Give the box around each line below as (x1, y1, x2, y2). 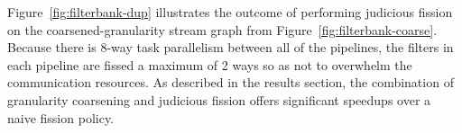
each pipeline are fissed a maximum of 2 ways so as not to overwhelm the (7, 55, 412, 74)
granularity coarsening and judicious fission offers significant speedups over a (7, 90, 431, 109)
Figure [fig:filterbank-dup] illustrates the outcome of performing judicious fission (7, 3, 453, 21)
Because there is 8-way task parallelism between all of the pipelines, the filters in (7, 38, 454, 57)
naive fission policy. (7, 108, 115, 127)
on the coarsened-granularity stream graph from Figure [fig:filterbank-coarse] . (7, 20, 438, 39)
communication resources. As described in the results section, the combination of (7, 73, 454, 92)
